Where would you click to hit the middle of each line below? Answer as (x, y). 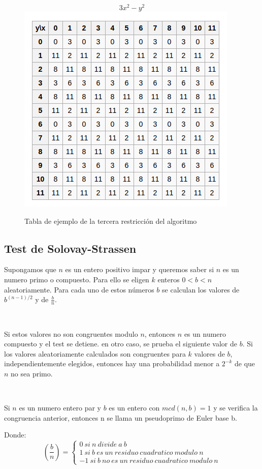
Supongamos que (30, 269)
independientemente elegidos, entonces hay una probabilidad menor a (112, 363)
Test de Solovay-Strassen (70, 248)
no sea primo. (32, 374)
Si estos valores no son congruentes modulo (71, 333)
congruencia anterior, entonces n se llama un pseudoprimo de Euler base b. (121, 417)
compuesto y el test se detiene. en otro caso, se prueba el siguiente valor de (121, 344)
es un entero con (134, 408)
